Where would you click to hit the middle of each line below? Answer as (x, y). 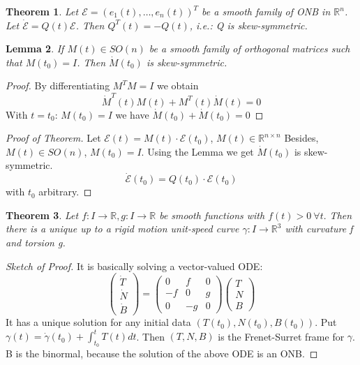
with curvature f (319, 229)
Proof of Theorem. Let (53, 138)
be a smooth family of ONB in (266, 11)
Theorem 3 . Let (42, 215)
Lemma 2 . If (35, 49)
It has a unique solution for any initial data (98, 322)
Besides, (301, 138)
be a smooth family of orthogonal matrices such (249, 49)
